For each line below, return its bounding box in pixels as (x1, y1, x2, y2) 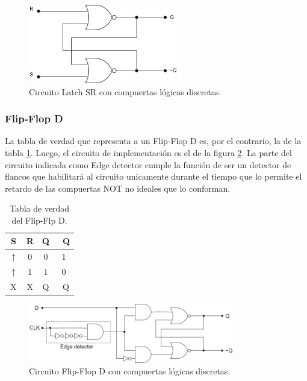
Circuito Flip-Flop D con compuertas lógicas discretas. (29, 365, 231, 377)
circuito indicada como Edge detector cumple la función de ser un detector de (5, 158, 291, 171)
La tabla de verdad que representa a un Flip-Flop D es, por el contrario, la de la (5, 134, 302, 147)
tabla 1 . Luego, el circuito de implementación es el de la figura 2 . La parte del (5, 146, 292, 159)
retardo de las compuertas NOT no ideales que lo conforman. (5, 181, 231, 194)
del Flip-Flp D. (11, 213, 67, 226)
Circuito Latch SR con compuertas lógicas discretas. (29, 85, 222, 98)
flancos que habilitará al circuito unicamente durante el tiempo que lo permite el (5, 170, 302, 183)
